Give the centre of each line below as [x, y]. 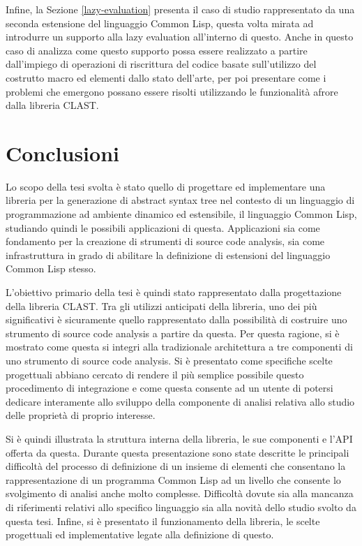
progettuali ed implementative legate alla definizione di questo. [140, 534]
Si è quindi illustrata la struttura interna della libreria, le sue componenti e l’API [179, 438]
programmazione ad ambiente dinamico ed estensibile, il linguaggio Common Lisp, [181, 214]
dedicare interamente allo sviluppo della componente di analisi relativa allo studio [180, 401]
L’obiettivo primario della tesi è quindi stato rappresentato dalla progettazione [174, 292]
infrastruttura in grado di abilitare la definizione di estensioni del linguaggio [168, 254]
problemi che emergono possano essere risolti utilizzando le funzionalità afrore [172, 91]
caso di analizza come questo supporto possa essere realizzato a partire [157, 50]
